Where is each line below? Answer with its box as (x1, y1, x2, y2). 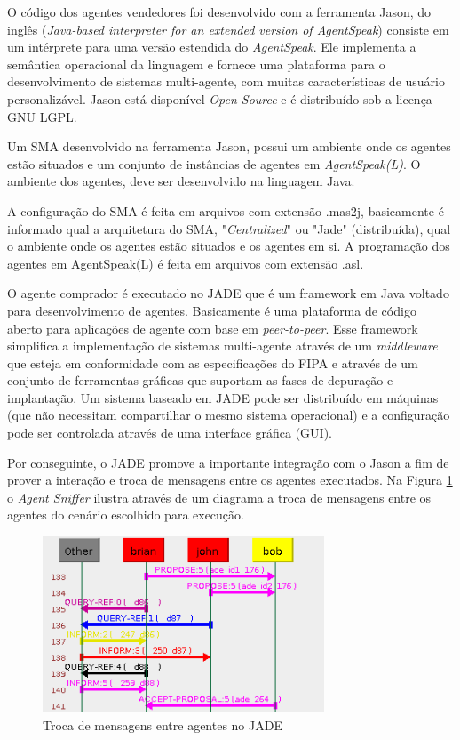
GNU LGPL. (7, 107, 77, 125)
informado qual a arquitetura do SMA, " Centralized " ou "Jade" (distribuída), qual (7, 219, 451, 237)
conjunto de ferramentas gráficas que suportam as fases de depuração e (7, 371, 393, 390)
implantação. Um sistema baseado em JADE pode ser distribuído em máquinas (7, 388, 439, 406)
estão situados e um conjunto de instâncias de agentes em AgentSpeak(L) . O (7, 154, 421, 173)
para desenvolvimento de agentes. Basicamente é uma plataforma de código (7, 301, 416, 319)
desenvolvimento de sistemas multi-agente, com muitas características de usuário (7, 72, 445, 91)
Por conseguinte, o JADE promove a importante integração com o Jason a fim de (7, 453, 449, 471)
